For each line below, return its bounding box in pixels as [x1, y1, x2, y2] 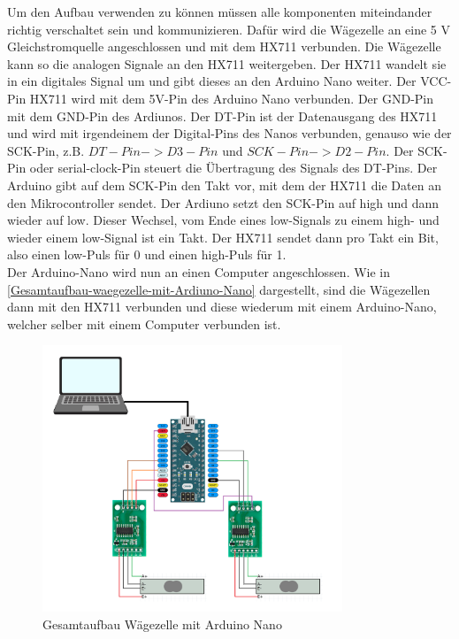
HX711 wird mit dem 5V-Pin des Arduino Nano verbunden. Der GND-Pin [29, 89, 434, 107]
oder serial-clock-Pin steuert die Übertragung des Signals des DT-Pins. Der [29, 158, 438, 177]
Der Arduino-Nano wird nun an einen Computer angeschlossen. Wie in [7, 262, 391, 281]
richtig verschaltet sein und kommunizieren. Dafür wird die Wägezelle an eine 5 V [7, 19, 451, 38]
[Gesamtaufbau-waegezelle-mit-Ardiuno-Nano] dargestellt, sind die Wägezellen [7, 280, 431, 298]
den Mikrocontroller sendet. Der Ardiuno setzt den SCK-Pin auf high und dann [7, 193, 440, 212]
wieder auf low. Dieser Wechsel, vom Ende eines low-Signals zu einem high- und [7, 211, 440, 229]
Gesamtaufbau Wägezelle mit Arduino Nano [42, 614, 282, 633]
